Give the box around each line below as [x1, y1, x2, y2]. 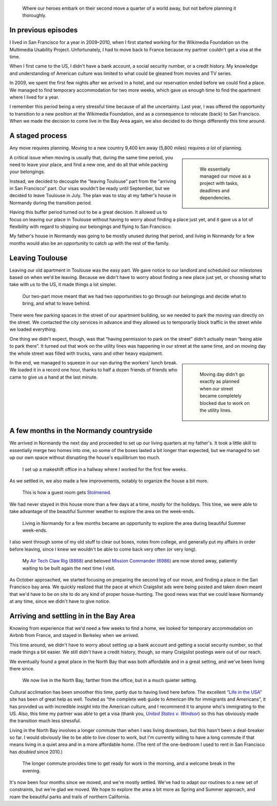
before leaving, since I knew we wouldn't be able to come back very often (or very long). [9, 546, 197, 552]
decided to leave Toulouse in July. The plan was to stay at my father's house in [9, 193, 176, 199]
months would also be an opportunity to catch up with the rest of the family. [9, 240, 170, 246]
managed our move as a [200, 173, 251, 179]
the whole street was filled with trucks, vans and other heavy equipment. [9, 350, 164, 357]
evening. [22, 767, 41, 774]
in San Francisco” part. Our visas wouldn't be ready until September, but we [9, 185, 170, 192]
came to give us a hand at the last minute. [9, 374, 98, 380]
